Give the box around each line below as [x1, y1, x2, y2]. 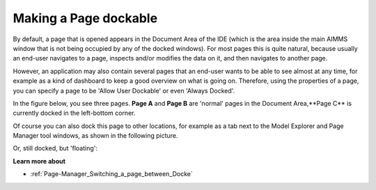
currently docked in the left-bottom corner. [13, 109, 136, 118]
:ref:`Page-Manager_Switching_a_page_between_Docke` [30, 170, 193, 178]
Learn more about [13, 157, 66, 165]
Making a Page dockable [13, 10, 158, 26]
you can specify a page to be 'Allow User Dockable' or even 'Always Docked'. [13, 86, 235, 95]
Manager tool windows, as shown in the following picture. [13, 132, 178, 140]
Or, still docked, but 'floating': [13, 144, 97, 152]
